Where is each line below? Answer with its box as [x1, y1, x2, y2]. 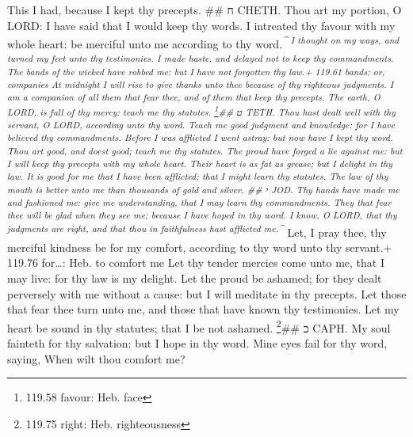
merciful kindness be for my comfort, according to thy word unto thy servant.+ [7, 238, 392, 255]
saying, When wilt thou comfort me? [7, 350, 185, 367]
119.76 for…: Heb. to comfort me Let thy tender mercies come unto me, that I [7, 254, 385, 271]
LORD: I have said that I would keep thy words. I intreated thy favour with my [7, 17, 396, 33]
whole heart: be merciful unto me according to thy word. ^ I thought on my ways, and [7, 33, 400, 51]
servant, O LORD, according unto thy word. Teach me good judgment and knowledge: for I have [7, 117, 396, 131]
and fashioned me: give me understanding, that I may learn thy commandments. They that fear [7, 195, 392, 208]
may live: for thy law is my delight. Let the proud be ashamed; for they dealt [7, 270, 382, 287]
